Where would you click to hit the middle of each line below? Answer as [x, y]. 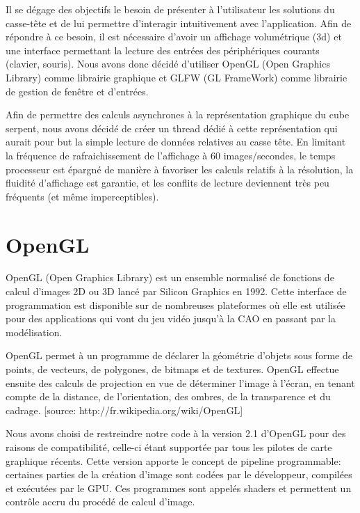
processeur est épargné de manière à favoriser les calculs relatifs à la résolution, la [180, 169]
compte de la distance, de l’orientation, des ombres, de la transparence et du [168, 396]
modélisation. [34, 332]
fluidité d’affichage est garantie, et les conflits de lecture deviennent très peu [167, 183]
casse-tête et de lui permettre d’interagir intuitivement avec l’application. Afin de [179, 23]
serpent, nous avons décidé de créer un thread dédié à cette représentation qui [172, 128]
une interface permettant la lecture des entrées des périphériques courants [163, 50]
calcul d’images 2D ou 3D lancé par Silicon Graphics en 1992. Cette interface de [176, 291]
